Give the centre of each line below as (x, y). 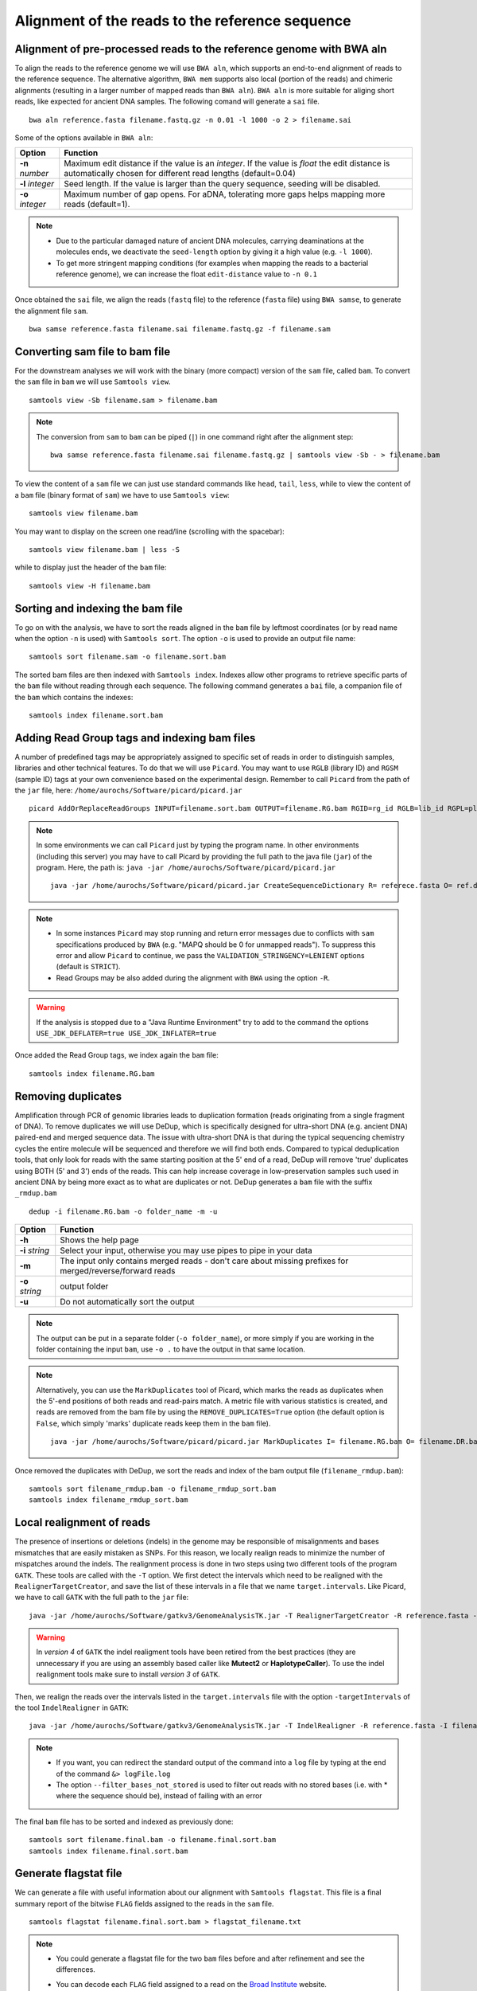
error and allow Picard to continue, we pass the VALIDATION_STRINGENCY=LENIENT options (210, 955)
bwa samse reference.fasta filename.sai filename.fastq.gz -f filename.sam (180, 329)
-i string (35, 1250)
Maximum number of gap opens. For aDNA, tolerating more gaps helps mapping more (225, 194)
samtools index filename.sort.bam (96, 715)
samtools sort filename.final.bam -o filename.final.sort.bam (153, 1840)
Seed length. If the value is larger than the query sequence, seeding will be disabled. (222, 184)
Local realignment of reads (83, 1522)
